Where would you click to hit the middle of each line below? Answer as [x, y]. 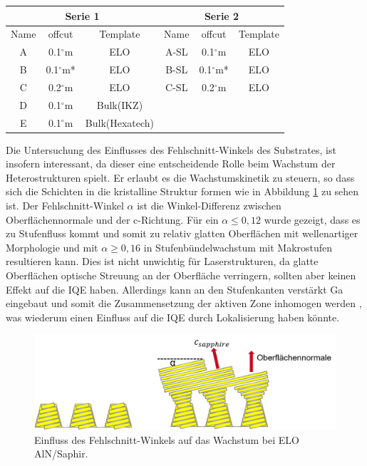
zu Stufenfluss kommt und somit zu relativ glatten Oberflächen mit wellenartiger [182, 233]
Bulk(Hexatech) [120, 122]
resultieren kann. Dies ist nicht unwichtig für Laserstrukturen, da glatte [162, 261]
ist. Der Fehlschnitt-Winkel [65, 206]
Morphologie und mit [52, 247]
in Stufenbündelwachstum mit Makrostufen [238, 247]
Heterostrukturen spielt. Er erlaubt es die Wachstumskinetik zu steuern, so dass [180, 177]
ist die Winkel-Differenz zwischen [209, 206]
